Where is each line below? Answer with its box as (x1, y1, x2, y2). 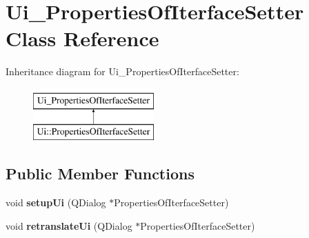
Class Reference (6, 24, 159, 52)
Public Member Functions (6, 163, 195, 184)
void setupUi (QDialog (6, 195, 106, 210)
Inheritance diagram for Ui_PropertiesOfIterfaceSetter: (6, 64, 239, 79)
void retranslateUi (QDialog (6, 218, 132, 232)
